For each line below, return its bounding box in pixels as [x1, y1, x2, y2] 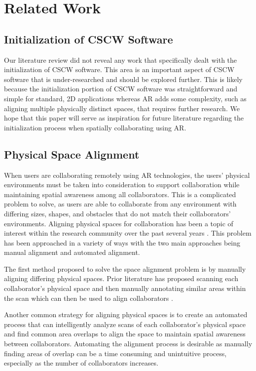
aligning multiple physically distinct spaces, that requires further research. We [4, 103, 240, 113]
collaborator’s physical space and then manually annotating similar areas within [4, 283, 246, 293]
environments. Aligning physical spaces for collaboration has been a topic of [4, 218, 233, 228]
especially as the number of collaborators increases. [4, 358, 158, 368]
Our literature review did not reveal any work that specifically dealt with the [4, 54, 237, 65]
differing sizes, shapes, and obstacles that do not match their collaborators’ [4, 208, 231, 218]
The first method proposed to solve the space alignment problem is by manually [4, 263, 246, 274]
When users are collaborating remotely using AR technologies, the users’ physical [4, 169, 250, 180]
